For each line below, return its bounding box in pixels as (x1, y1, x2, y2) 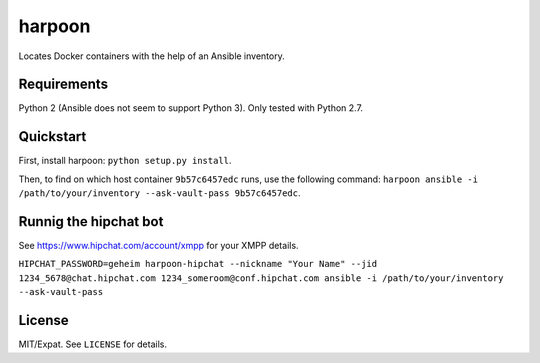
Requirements (18, 76, 109, 93)
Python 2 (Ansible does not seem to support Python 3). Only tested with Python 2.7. (18, 102, 364, 114)
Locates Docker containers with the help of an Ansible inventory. (18, 50, 285, 62)
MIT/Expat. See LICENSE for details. (18, 338, 167, 350)
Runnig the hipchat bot (18, 213, 164, 230)
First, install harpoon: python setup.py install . (18, 155, 232, 167)
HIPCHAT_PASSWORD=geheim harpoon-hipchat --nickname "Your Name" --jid (18, 258, 378, 270)
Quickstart (18, 128, 87, 145)
